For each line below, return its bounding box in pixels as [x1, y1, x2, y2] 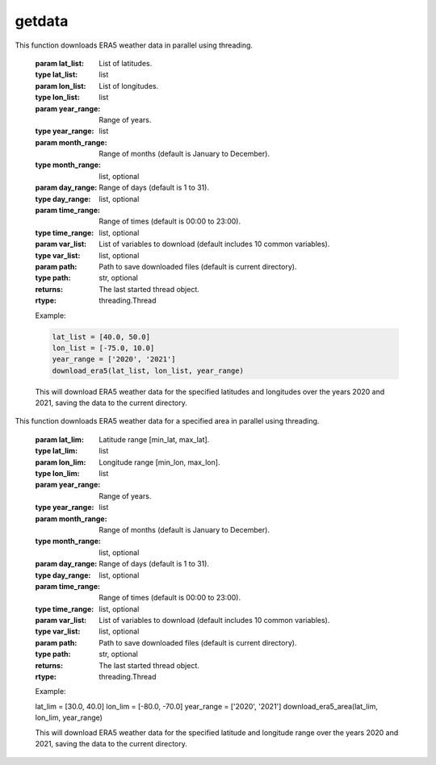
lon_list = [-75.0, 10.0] [52, 343, 155, 353]
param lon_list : [35, 81, 86, 90]
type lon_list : [35, 93, 80, 102]
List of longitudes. [99, 81, 159, 90]
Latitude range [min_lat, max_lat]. [99, 434, 210, 444]
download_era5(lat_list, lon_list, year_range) [52, 366, 244, 375]
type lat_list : [35, 69, 78, 80]
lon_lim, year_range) [35, 713, 103, 722]
